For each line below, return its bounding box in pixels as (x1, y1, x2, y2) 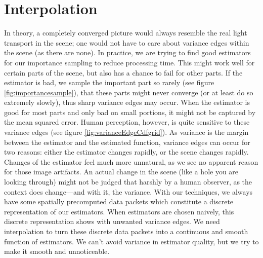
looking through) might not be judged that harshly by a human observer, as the (4, 176, 252, 187)
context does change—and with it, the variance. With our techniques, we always (4, 186, 253, 197)
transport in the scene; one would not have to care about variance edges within (4, 37, 249, 48)
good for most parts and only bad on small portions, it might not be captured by (4, 106, 256, 117)
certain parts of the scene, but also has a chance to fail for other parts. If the (4, 67, 243, 78)
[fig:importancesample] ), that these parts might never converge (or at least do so (4, 87, 253, 97)
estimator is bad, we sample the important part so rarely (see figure (4, 77, 214, 88)
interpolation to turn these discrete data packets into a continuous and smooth (4, 226, 248, 236)
